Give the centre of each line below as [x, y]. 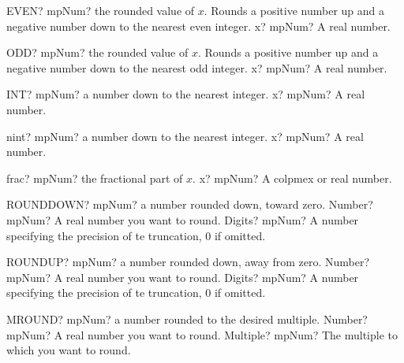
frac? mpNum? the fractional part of [95, 178]
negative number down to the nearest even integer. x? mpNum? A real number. [198, 26]
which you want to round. [69, 350]
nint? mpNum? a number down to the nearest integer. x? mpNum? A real [185, 136]
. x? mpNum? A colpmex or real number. [292, 178]
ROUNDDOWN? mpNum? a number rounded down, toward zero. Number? [190, 204]
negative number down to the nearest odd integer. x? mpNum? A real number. [197, 67]
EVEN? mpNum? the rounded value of [101, 10]
